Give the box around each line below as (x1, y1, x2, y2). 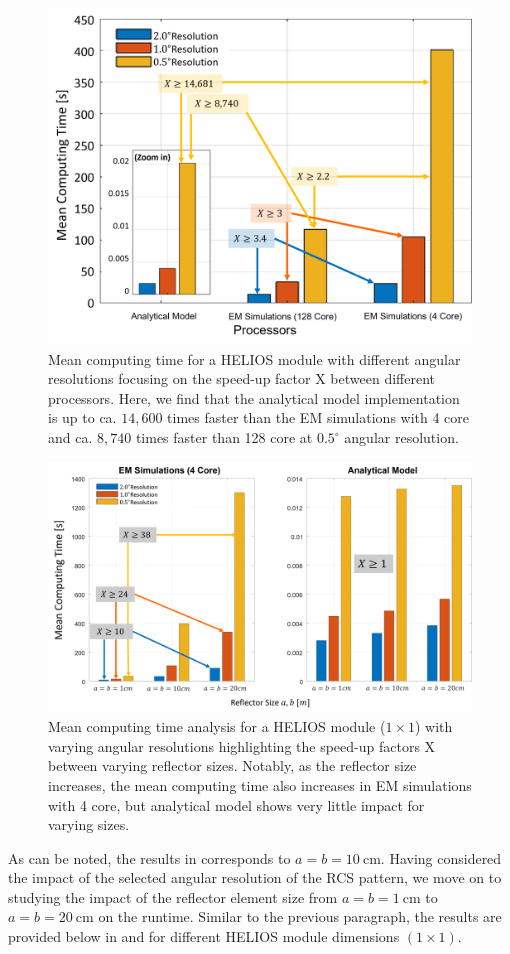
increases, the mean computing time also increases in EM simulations (48, 774, 472, 795)
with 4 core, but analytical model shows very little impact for (48, 794, 425, 815)
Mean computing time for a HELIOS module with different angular (48, 348, 461, 369)
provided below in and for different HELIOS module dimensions (8, 926, 400, 947)
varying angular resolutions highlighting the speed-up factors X (48, 735, 436, 756)
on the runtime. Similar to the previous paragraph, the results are (98, 906, 502, 927)
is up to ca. (48, 407, 117, 428)
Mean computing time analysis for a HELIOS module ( (48, 716, 386, 737)
